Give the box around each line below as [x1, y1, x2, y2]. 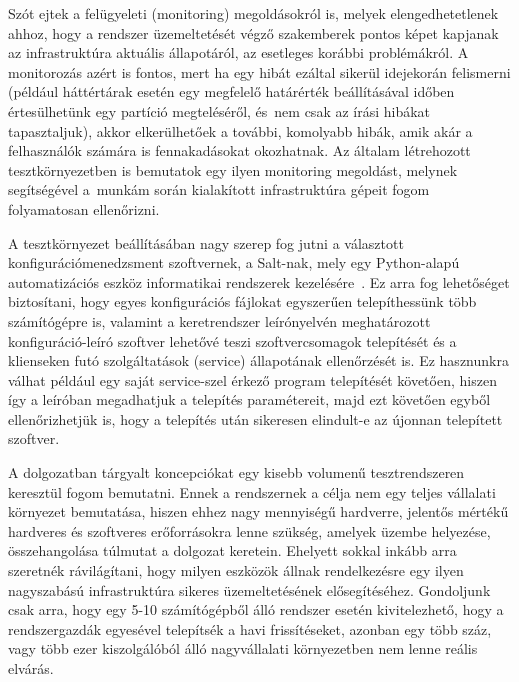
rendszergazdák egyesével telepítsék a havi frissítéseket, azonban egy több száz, [8, 618, 492, 639]
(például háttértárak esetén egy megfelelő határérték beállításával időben [8, 81, 455, 102]
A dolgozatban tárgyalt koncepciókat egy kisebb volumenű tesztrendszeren [8, 462, 465, 483]
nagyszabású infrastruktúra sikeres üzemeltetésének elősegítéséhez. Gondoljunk [8, 579, 491, 600]
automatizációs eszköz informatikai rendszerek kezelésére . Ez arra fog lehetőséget [8, 271, 510, 292]
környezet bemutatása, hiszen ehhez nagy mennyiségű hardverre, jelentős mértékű [8, 501, 509, 522]
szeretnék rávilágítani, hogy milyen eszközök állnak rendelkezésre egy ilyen [8, 560, 464, 581]
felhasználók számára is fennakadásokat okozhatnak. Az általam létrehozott [8, 140, 471, 161]
